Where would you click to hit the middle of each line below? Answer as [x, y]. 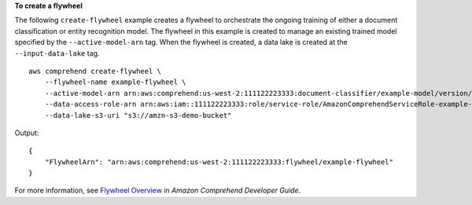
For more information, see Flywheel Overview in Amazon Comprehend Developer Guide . [158, 190]
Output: [27, 133]
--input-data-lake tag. [57, 53]
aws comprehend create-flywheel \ [95, 71]
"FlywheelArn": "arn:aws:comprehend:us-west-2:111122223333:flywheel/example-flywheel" [219, 162]
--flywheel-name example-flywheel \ [115, 82]
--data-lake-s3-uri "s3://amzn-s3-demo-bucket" [138, 115]
